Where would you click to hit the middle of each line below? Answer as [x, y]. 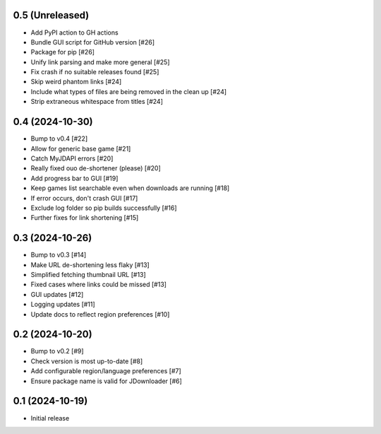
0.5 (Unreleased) [51, 15]
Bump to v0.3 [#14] [59, 255]
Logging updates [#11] [63, 305]
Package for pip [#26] [63, 52]
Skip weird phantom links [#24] [76, 82]
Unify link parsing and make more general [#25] [100, 62]
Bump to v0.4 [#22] [59, 139]
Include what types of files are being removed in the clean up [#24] [129, 91]
